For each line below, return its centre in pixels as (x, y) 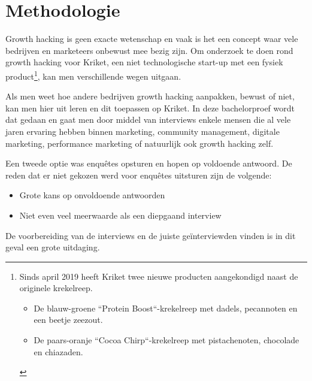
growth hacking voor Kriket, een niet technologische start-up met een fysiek (144, 62)
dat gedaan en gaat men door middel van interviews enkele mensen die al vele (148, 120)
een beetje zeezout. (68, 320)
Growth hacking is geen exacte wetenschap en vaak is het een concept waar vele (152, 39)
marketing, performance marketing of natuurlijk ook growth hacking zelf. (140, 143)
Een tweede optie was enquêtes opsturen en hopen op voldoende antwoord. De (149, 163)
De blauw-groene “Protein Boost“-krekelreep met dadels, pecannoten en (166, 308)
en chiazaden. (58, 351)
